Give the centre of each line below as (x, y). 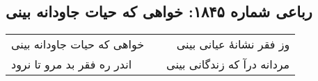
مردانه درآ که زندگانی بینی (228, 64)
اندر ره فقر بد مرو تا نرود (72, 64)
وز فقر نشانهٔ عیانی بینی (233, 44)
